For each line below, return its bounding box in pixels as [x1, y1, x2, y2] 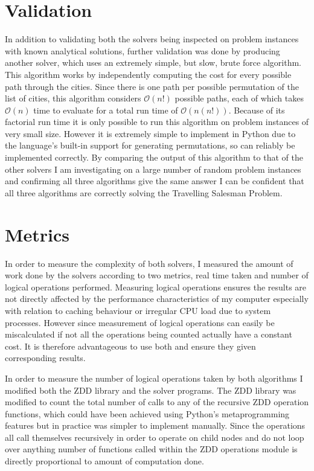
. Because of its [228, 103, 285, 116]
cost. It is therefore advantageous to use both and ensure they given [5, 339, 256, 352]
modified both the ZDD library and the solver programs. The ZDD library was [5, 383, 296, 396]
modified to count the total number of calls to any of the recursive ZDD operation [5, 396, 309, 408]
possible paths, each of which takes [175, 92, 304, 104]
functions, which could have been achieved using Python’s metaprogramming [5, 407, 290, 420]
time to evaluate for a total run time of [33, 103, 178, 116]
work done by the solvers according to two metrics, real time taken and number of [5, 269, 309, 281]
